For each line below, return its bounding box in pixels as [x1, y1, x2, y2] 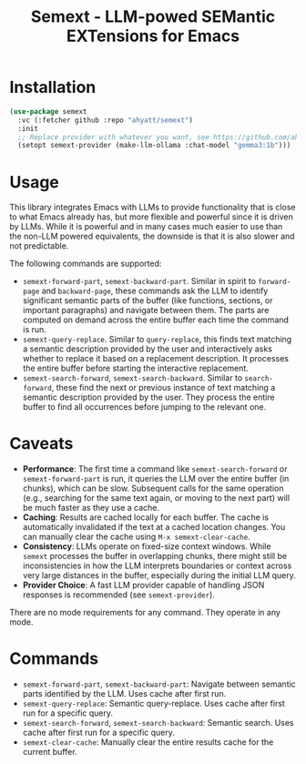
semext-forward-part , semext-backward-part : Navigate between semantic [22, 678, 296, 689]
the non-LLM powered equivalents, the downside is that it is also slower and [9, 230, 295, 242]
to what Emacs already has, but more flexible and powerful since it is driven [9, 211, 294, 222]
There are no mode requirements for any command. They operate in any [9, 607, 280, 618]
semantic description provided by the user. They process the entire [22, 392, 275, 402]
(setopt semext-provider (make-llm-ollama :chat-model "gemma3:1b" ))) [17, 141, 291, 150]
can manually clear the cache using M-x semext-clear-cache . [22, 531, 250, 543]
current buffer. [22, 747, 77, 758]
